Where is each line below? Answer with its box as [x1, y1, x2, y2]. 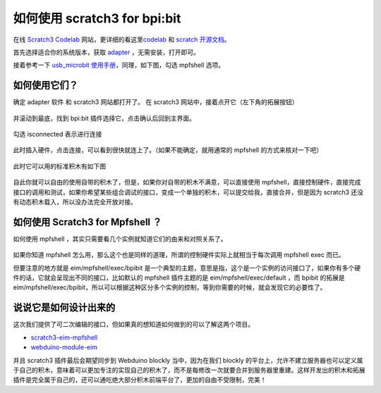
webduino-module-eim [30, 343, 98, 351]
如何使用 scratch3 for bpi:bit [13, 11, 181, 26]
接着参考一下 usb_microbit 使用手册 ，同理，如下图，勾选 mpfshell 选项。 [13, 61, 225, 70]
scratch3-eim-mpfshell [30, 333, 98, 342]
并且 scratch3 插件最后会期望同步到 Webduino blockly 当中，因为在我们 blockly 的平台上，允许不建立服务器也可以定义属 [13, 356, 363, 364]
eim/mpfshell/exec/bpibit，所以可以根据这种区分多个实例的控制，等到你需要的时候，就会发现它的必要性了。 [13, 283, 327, 292]
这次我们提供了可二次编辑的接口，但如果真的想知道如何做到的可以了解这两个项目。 [13, 320, 254, 329]
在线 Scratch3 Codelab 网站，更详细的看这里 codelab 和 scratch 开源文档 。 [13, 35, 231, 44]
